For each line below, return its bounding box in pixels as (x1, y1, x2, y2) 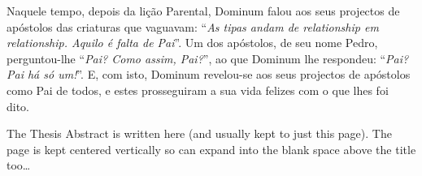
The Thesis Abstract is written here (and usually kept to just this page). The (7, 125, 392, 142)
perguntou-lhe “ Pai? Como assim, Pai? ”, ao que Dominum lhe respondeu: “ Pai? (7, 49, 409, 67)
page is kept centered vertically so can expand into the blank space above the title (7, 140, 416, 157)
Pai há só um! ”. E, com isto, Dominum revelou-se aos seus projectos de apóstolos (7, 66, 411, 83)
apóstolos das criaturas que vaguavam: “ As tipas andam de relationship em (7, 18, 379, 35)
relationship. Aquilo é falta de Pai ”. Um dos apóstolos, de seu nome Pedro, (7, 34, 378, 51)
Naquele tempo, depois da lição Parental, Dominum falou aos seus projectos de (7, 2, 400, 19)
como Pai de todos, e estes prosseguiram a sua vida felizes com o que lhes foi (7, 81, 389, 98)
